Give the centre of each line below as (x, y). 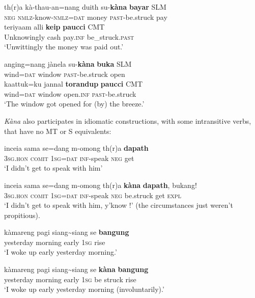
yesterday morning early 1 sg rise (55, 242)
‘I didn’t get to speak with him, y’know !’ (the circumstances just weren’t (119, 205)
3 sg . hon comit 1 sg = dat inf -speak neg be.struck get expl (93, 195)
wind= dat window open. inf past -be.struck (70, 93)
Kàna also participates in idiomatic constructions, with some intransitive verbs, (128, 120)
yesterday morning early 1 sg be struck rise (70, 279)
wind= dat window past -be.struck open (65, 74)
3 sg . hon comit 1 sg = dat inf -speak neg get (69, 158)
